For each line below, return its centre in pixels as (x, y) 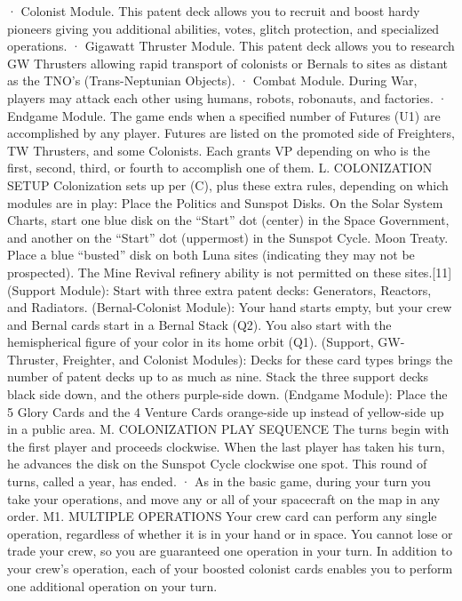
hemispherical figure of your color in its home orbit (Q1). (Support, (191, 342)
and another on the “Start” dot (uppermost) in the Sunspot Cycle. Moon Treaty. (228, 237)
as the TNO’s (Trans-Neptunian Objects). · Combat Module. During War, (212, 80)
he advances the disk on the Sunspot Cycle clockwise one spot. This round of (217, 464)
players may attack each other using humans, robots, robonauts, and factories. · (227, 97)
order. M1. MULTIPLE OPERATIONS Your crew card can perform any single (222, 516)
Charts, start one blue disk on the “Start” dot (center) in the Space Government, (228, 220)
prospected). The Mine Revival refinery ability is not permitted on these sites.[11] (230, 272)
